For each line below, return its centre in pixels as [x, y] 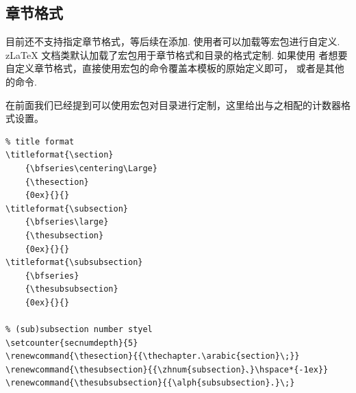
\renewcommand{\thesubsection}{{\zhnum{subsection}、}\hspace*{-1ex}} [167, 369]
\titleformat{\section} [60, 155]
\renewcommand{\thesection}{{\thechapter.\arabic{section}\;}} [153, 356]
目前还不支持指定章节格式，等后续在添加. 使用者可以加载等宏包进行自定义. [173, 41]
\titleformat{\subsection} [67, 208]
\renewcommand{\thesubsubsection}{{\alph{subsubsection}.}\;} [150, 383]
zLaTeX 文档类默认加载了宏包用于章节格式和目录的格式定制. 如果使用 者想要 [177, 54]
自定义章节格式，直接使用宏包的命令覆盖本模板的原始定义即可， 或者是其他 [175, 68]
